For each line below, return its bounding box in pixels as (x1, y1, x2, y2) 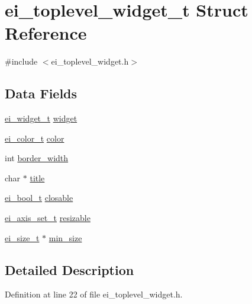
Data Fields (5, 84, 77, 103)
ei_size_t (5, 231, 40, 244)
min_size (49, 231, 82, 244)
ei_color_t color (5, 132, 64, 144)
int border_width (5, 152, 69, 164)
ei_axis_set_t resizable (5, 212, 91, 224)
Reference (5, 21, 87, 45)
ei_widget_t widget (5, 112, 77, 124)
